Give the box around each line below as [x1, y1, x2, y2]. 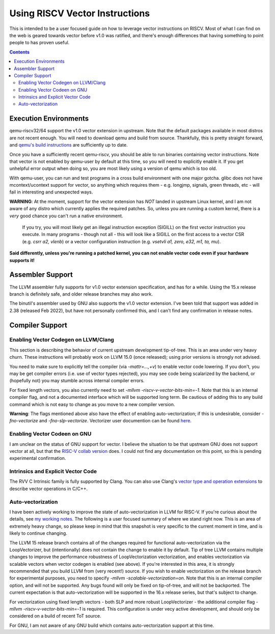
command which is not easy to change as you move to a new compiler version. [9, 401, 175, 407]
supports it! [9, 257, 35, 263]
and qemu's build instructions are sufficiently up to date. [9, 142, 128, 148]
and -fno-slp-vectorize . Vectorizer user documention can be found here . [39, 418, 192, 424]
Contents [9, 49, 30, 55]
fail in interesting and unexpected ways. [9, 189, 93, 195]
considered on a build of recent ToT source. [9, 613, 101, 619]
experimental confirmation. [9, 455, 66, 462]
